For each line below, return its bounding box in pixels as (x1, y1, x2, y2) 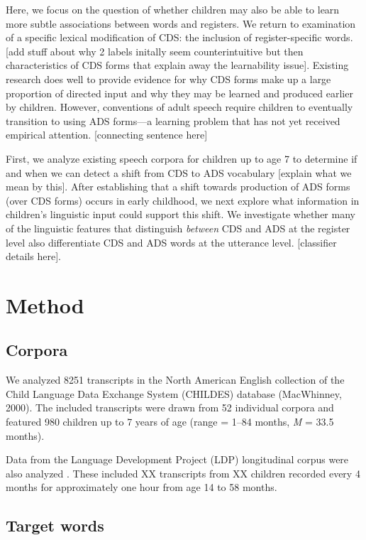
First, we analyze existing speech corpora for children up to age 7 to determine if (6, 151, 357, 166)
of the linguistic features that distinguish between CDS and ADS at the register (6, 220, 350, 235)
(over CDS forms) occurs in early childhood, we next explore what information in (6, 193, 360, 207)
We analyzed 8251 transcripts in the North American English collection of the (6, 372, 345, 387)
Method (6, 290, 84, 319)
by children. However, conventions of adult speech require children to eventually (6, 99, 353, 114)
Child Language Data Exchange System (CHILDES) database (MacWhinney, (6, 386, 342, 401)
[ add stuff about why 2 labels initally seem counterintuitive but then (6, 43, 304, 58)
